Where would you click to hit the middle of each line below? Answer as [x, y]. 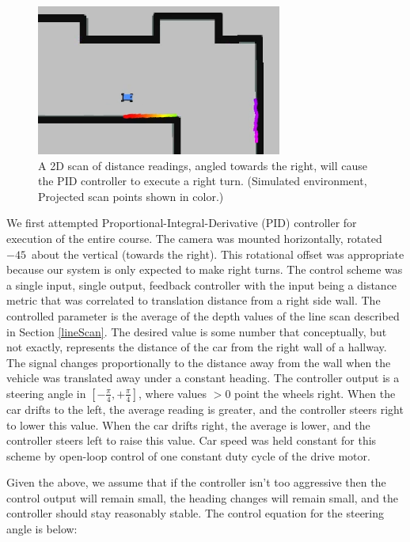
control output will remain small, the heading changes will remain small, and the [203, 497]
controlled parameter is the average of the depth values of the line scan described [203, 315]
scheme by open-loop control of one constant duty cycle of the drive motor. [188, 455]
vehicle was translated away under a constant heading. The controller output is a [203, 378]
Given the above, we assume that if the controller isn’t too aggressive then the [196, 482]
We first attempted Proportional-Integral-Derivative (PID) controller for [182, 223]
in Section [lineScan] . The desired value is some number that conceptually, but [197, 331]
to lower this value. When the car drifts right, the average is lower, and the [188, 425]
